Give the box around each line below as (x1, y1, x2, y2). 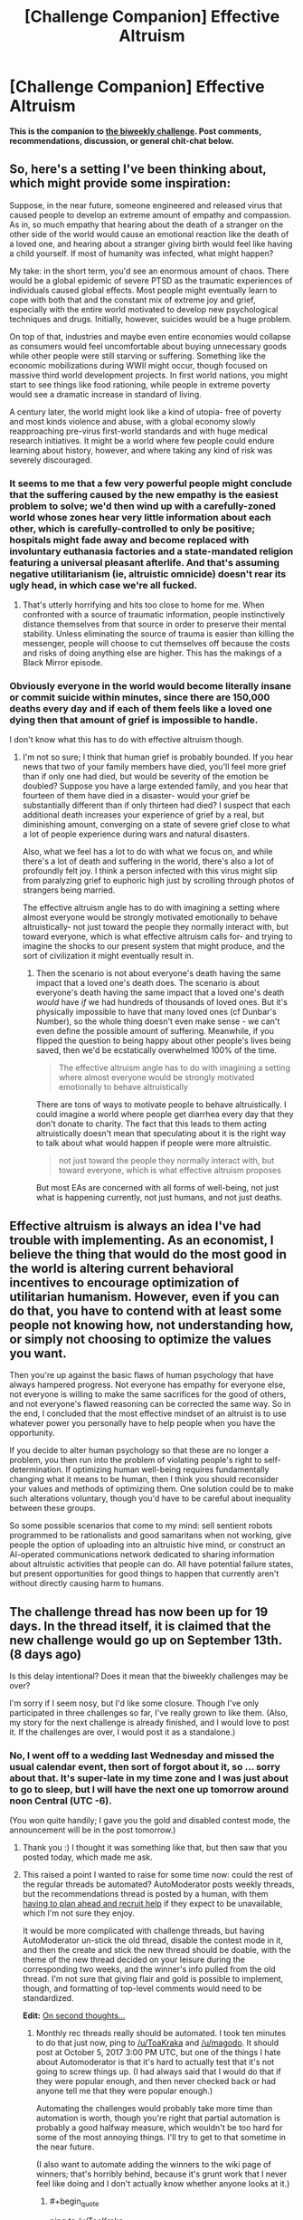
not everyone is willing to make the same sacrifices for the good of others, (9, 1389, 287, 1400)
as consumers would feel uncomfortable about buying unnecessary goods (9, 340, 288, 351)
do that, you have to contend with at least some (9, 1303, 282, 1318)
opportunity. (9, 1428, 56, 1439)
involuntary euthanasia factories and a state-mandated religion (9, 545, 294, 558)
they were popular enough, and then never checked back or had (35, 2076, 276, 2087)
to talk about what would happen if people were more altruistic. (35, 1138, 272, 1149)
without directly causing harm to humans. (9, 1578, 165, 1589)
